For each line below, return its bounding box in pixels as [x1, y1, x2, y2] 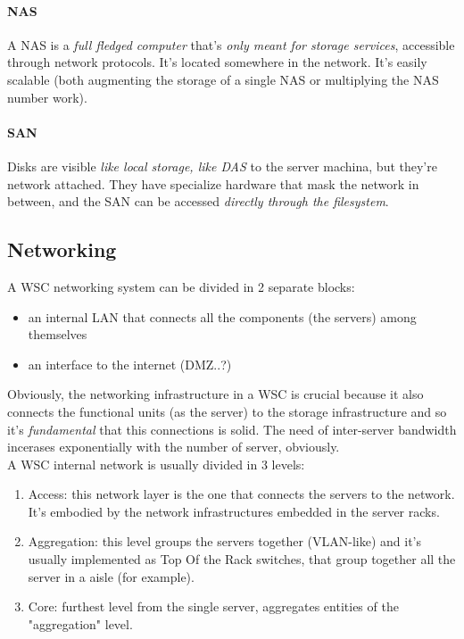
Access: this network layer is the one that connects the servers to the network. [28, 485, 455, 503]
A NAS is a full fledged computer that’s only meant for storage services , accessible [7, 35, 455, 54]
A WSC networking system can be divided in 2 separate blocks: [7, 277, 355, 295]
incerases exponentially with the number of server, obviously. [7, 437, 340, 456]
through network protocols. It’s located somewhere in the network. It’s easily [7, 53, 427, 71]
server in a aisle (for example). [28, 567, 195, 585]
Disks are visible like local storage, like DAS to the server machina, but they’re [7, 156, 437, 175]
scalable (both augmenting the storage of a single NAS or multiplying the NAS [7, 70, 439, 88]
